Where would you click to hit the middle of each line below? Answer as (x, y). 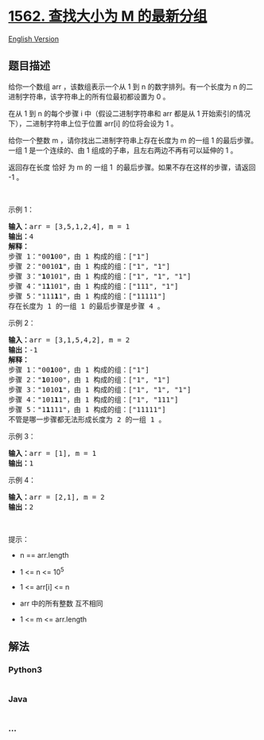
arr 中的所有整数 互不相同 (61, 604)
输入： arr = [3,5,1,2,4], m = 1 (69, 226)
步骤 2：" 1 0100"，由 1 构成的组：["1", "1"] (89, 380)
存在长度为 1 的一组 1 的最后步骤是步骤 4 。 (86, 306)
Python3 (25, 669)
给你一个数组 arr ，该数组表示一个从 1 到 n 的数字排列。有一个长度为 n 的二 (131, 86)
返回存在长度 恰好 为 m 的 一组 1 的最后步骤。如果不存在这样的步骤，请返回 (132, 167)
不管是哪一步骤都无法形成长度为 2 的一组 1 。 (87, 419)
